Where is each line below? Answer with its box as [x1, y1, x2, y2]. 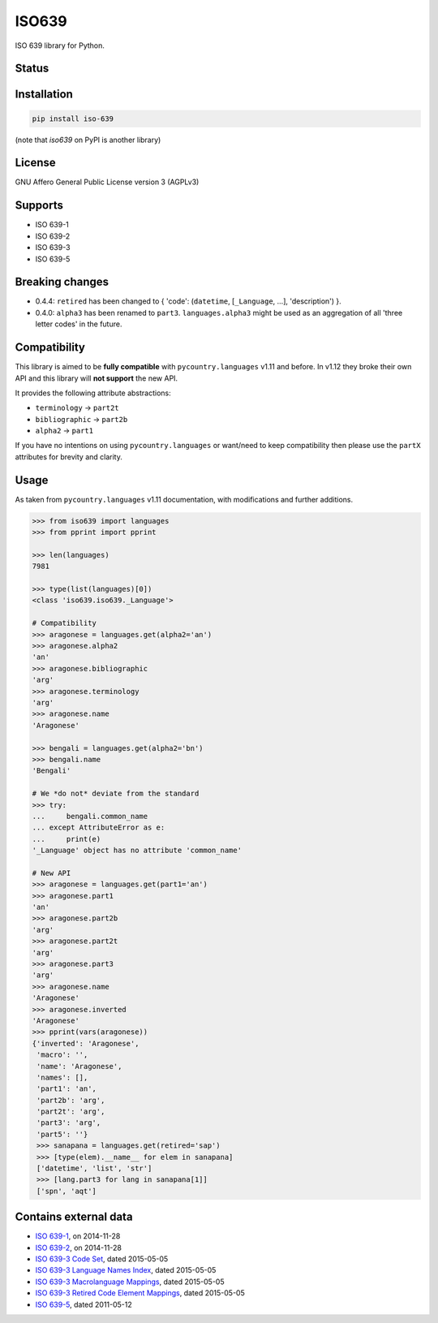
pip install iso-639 [32, 114, 114, 123]
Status [15, 62, 49, 75]
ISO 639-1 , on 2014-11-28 [35, 1231, 121, 1241]
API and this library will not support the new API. [15, 373, 178, 383]
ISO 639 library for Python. [15, 41, 105, 50]
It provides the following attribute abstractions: [15, 388, 172, 398]
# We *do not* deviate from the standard [32, 789, 200, 799]
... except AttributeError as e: [32, 823, 165, 832]
